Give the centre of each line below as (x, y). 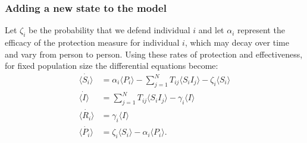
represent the (261, 30)
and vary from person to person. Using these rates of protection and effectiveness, (154, 54)
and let (211, 30)
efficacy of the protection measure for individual (92, 42)
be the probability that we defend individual (109, 30)
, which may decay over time (237, 42)
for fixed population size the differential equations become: (112, 66)
